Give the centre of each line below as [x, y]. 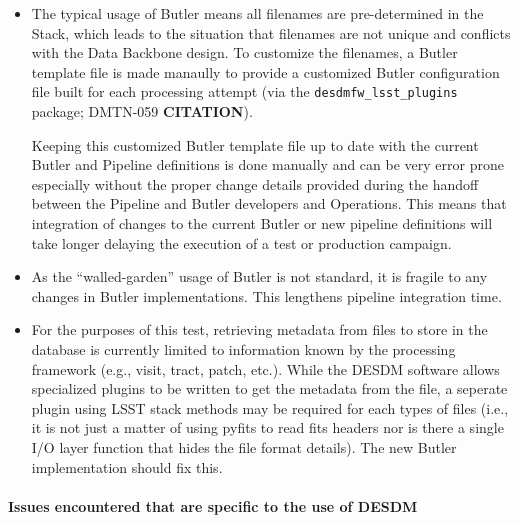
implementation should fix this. [127, 466]
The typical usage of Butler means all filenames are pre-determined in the [257, 13]
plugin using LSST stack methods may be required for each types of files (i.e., [270, 407]
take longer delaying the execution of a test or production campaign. [241, 242]
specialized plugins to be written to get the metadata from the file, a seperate [269, 388]
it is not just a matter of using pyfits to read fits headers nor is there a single [267, 427]
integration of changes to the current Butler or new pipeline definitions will [262, 223]
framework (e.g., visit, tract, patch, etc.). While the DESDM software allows [265, 368]
